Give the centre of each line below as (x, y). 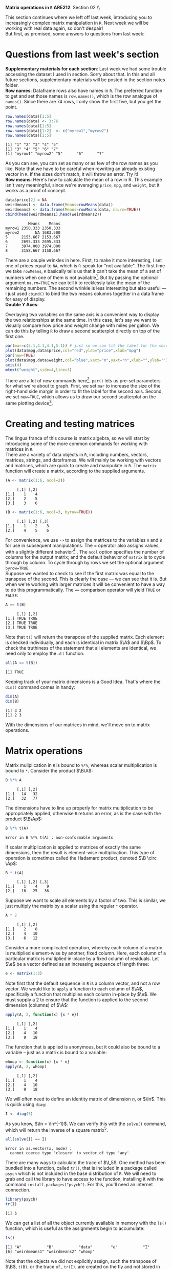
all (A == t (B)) (21, 663)
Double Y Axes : (22, 305)
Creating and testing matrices (70, 424)
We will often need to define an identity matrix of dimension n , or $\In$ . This (85, 1099)
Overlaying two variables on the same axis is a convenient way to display (82, 315)
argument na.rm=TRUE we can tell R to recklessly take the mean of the (78, 283)
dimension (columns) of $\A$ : (37, 1005)
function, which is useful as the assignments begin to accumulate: (75, 1228)
